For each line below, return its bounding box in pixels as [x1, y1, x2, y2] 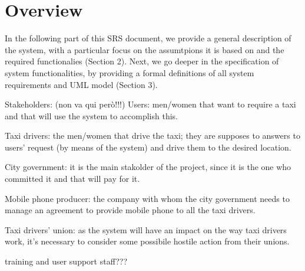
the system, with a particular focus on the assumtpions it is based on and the [5, 43, 284, 55]
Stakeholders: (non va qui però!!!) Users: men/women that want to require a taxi [5, 98, 296, 110]
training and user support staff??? [5, 255, 128, 267]
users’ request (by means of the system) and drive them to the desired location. [5, 141, 291, 153]
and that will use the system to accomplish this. [5, 109, 178, 122]
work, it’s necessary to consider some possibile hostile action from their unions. [5, 235, 290, 247]
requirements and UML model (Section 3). [5, 78, 158, 90]
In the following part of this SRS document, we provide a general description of [5, 32, 291, 44]
